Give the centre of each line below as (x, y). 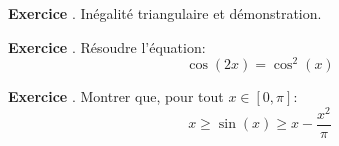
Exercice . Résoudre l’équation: (107, 46)
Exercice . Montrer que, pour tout (116, 96)
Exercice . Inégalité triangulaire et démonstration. (165, 13)
